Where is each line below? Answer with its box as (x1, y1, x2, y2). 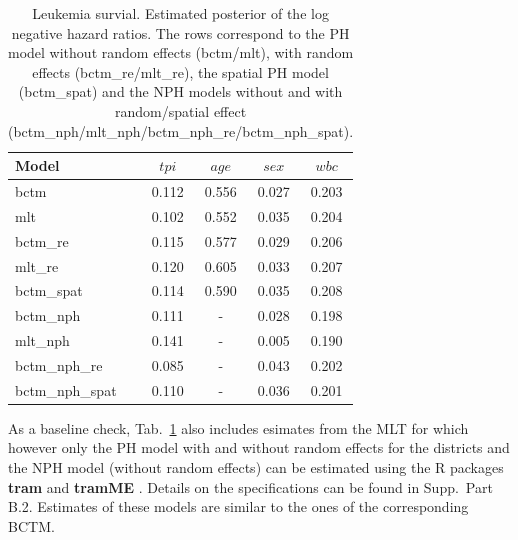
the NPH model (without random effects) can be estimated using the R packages (8, 457, 504, 478)
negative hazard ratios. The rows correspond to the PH (11, 22, 350, 43)
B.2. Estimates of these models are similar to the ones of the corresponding (8, 496, 469, 517)
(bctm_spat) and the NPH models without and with (18, 81, 343, 102)
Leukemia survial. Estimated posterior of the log (32, 3, 329, 23)
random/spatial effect (114, 100, 247, 121)
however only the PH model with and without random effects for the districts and (8, 437, 510, 458)
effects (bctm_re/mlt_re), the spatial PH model (32, 61, 329, 82)
